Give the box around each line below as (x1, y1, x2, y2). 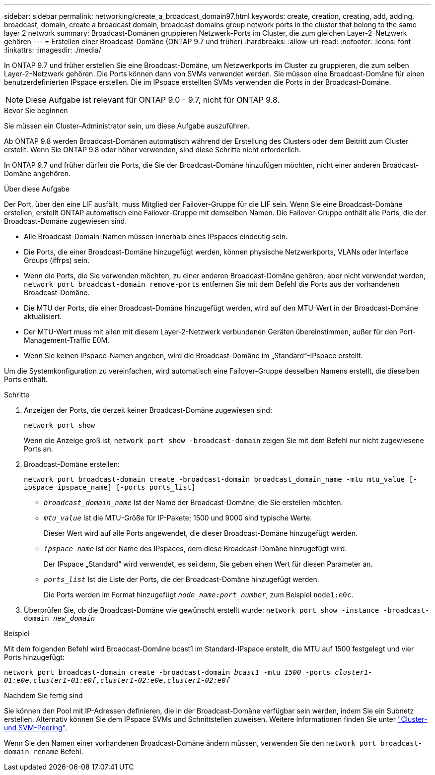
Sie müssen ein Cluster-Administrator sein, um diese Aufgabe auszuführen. (4, 122, 250, 130)
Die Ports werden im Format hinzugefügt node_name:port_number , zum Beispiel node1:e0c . (44, 590, 354, 599)
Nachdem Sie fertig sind (4, 691, 83, 700)
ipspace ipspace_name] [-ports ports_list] (24, 483, 196, 491)
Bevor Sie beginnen (4, 106, 68, 115)
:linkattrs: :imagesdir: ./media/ (4, 46, 101, 54)
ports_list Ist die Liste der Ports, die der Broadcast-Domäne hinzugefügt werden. (44, 575, 319, 583)
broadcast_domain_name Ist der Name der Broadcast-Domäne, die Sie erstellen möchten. (44, 498, 343, 507)
